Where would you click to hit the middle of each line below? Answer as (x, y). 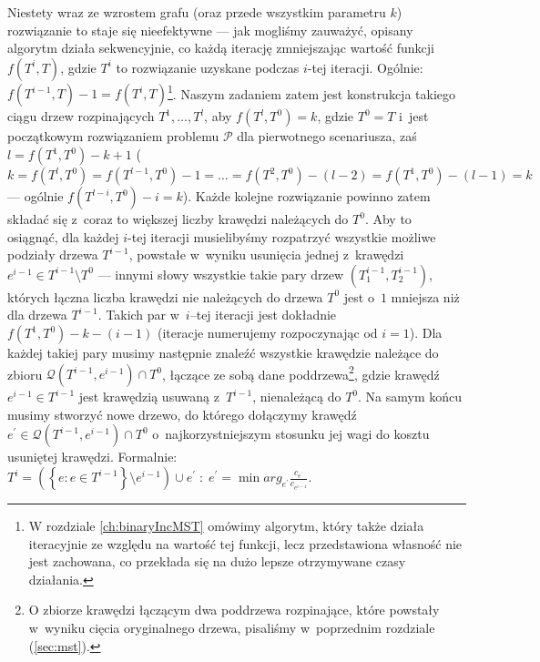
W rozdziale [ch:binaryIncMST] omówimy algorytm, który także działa (226, 526)
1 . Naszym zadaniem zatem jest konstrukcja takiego (312, 92)
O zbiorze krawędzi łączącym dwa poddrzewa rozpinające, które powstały (234, 610)
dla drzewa (37, 315)
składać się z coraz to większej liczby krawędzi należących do (178, 219)
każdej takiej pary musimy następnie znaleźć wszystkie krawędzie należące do (223, 352)
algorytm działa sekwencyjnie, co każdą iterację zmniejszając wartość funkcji (221, 48)
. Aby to (388, 219)
